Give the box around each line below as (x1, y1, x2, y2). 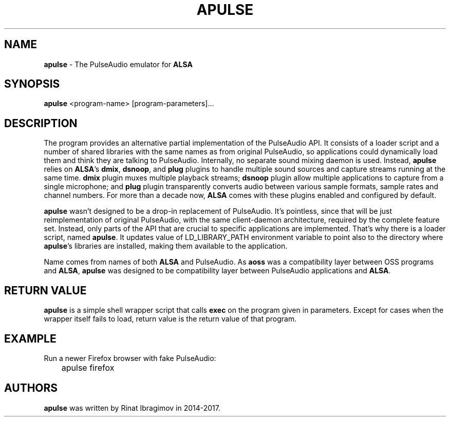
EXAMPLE (4, 332, 57, 345)
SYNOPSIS (4, 77, 60, 91)
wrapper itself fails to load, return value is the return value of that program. (44, 314, 297, 324)
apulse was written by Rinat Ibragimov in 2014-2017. (44, 403, 221, 412)
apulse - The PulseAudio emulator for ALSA (44, 59, 193, 69)
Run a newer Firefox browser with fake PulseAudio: (44, 353, 216, 363)
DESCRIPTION (4, 116, 78, 130)
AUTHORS (4, 382, 58, 395)
